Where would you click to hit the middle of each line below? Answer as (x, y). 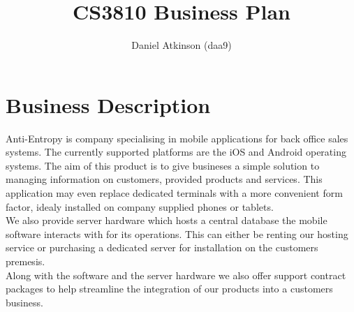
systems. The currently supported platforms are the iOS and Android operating (176, 152)
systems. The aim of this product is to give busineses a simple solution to (163, 165)
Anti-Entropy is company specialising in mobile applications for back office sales (177, 138)
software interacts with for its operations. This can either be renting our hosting (177, 233)
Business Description (108, 104)
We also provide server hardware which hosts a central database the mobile (167, 220)
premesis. (25, 261)
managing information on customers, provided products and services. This (164, 179)
